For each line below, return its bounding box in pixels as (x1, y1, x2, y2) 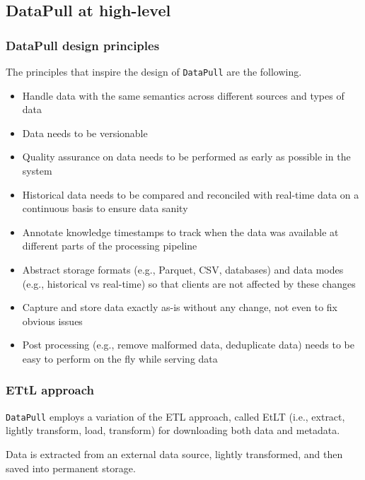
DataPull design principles (6, 36, 160, 54)
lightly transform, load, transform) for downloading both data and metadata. (6, 423, 340, 438)
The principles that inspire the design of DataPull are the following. (6, 64, 302, 78)
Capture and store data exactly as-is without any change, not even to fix (22, 300, 337, 315)
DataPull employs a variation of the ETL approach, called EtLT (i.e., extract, (6, 409, 345, 423)
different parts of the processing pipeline (22, 238, 197, 253)
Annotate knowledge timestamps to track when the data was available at (22, 224, 339, 239)
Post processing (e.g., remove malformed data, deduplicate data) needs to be (22, 337, 355, 352)
